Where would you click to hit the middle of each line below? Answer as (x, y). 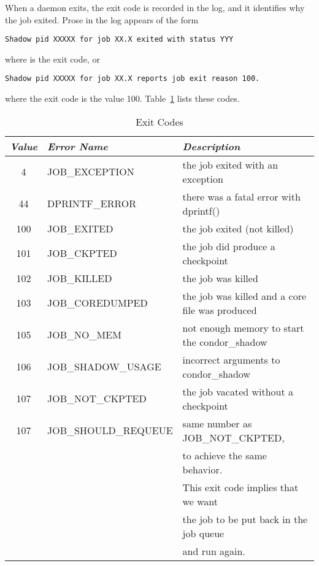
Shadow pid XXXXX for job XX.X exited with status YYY (119, 40)
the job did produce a (229, 246)
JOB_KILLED (80, 278)
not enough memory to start (243, 327)
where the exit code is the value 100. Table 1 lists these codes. (122, 98)
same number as (217, 423)
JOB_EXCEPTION (91, 172)
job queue (203, 533)
